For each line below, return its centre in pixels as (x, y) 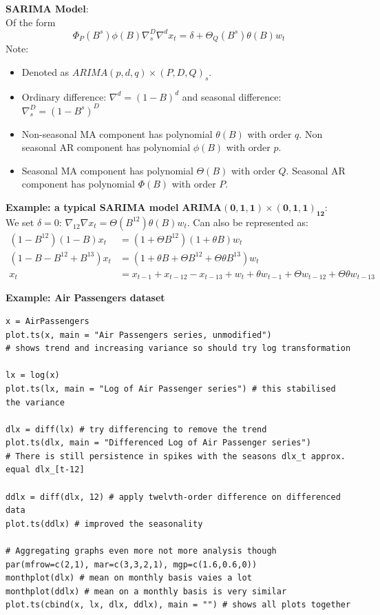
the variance (35, 402)
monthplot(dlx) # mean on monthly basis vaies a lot (129, 578)
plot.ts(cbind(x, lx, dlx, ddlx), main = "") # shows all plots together (178, 605)
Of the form (31, 22)
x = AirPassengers (47, 321)
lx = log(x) (33, 375)
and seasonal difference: (232, 96)
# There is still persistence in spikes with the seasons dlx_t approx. (176, 456)
